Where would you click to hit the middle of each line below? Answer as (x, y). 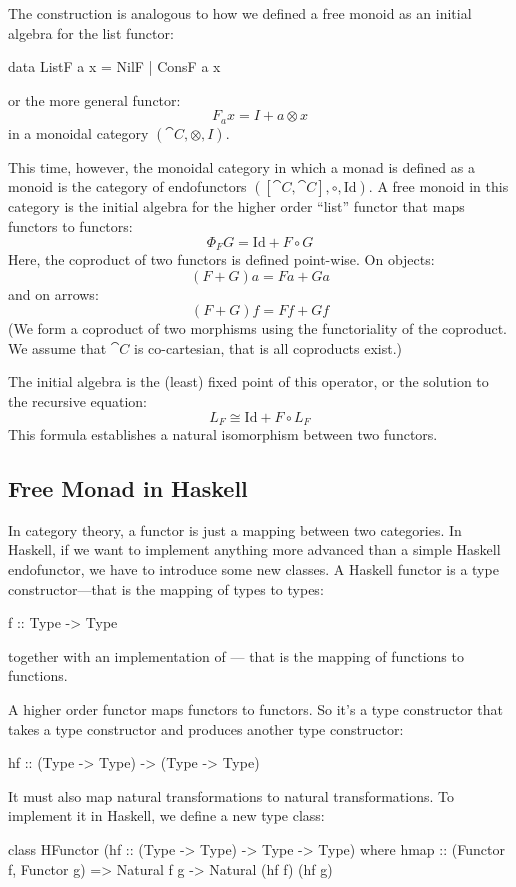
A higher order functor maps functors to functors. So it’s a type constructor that (256, 709)
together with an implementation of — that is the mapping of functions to (236, 655)
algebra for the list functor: (91, 32)
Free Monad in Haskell (128, 488)
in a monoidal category (78, 132)
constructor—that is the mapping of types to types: (166, 588)
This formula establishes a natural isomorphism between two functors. (223, 434)
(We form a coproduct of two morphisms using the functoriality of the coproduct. (258, 328)
